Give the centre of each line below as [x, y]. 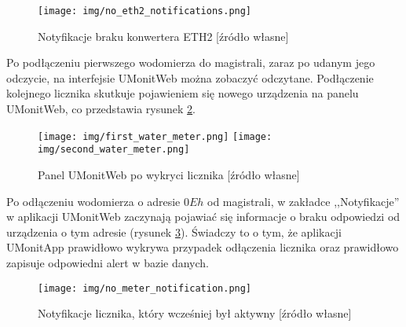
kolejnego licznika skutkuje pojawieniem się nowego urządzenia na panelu [183, 93]
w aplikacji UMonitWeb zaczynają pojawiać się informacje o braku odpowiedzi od [203, 217]
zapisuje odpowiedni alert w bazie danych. [108, 262]
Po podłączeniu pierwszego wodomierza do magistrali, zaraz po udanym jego [191, 62]
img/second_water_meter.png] [114, 150]
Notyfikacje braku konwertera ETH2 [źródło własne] [163, 36]
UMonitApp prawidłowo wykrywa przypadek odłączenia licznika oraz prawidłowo [203, 247]
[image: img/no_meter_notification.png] [145, 288]
